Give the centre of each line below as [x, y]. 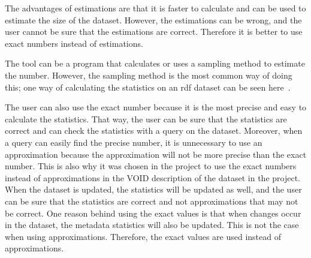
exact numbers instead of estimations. [74, 43]
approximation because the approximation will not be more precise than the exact [156, 154]
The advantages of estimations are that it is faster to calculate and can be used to [155, 8]
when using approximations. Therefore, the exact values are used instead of [143, 236]
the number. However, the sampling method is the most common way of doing [149, 75]
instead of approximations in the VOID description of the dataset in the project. [153, 177]
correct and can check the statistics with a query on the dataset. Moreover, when [154, 130]
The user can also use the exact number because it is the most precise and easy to [156, 107]
